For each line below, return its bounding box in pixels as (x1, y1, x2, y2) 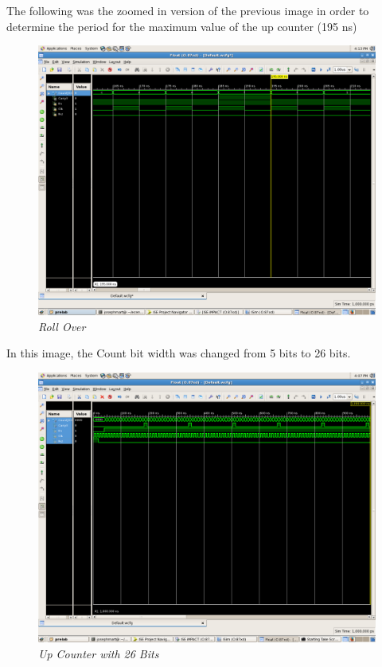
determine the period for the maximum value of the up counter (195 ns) (6, 18, 357, 34)
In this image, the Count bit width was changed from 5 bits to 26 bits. (6, 345, 351, 361)
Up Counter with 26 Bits (38, 645, 159, 661)
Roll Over (38, 318, 86, 334)
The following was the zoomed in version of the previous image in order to (6, 2, 369, 18)
